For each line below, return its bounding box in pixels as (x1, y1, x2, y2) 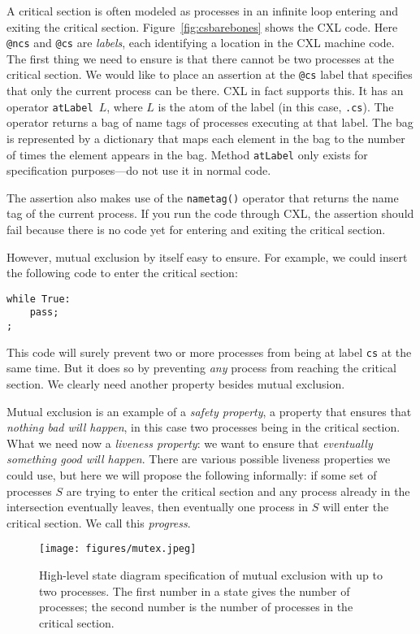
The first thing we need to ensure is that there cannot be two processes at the (6, 50, 394, 67)
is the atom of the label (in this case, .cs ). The (158, 98, 394, 115)
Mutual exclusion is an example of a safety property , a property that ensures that (6, 402, 412, 419)
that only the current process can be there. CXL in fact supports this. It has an (6, 82, 404, 99)
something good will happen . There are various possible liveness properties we (6, 450, 391, 467)
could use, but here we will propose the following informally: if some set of (6, 467, 377, 483)
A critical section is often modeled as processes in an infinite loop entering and (6, 2, 399, 19)
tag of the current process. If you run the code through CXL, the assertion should (6, 205, 414, 222)
